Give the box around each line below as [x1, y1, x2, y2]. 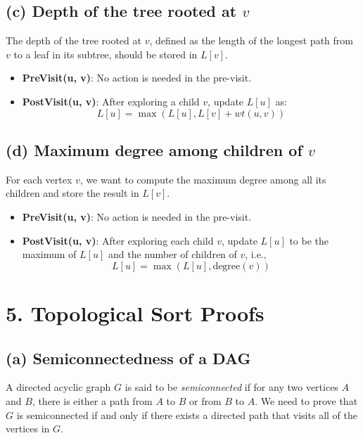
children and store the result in [6, 186, 139, 200]
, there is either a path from [32, 393, 153, 408]
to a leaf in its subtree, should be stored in [13, 46, 198, 61]
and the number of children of [108, 247, 237, 262]
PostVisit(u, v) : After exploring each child [22, 233, 214, 247]
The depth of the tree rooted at [6, 33, 141, 48]
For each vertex [6, 172, 72, 186]
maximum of [22, 247, 77, 262]
